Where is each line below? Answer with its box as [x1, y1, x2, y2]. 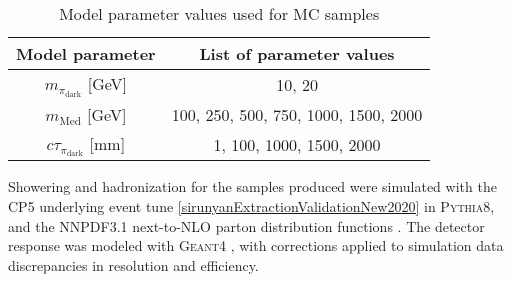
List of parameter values [199, 42, 395, 65]
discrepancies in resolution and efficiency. [8, 254, 259, 275]
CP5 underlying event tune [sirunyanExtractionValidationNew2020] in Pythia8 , [8, 196, 495, 216]
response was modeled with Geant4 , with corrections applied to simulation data [8, 235, 504, 256]
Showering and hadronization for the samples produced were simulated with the [8, 176, 497, 197]
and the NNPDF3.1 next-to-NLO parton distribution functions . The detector [8, 215, 485, 236]
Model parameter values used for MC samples [59, 2, 380, 25]
